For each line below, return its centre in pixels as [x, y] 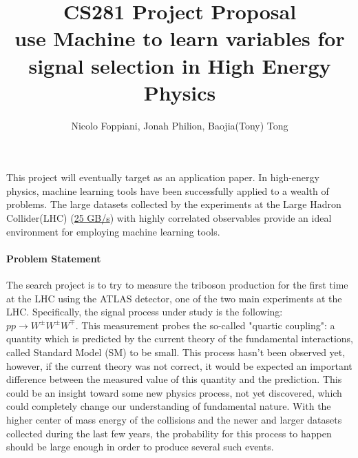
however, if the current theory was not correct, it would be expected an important [179, 365]
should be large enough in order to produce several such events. [140, 447]
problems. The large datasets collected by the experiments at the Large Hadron [174, 204]
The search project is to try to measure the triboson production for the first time [177, 285]
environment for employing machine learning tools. [113, 231]
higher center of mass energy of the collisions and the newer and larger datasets [174, 419]
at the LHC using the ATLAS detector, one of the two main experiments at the [174, 298]
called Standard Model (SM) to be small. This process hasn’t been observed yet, [176, 352]
